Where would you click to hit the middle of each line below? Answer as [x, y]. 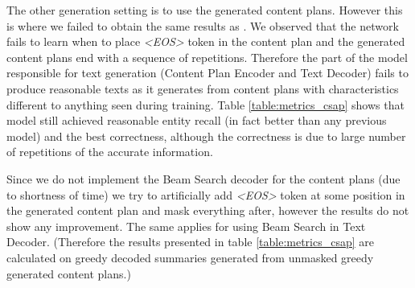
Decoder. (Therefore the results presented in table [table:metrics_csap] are [190, 242]
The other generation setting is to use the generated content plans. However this [205, 10]
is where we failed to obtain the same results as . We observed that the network [203, 25]
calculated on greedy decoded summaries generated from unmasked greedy [190, 257]
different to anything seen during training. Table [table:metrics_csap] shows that [205, 104]
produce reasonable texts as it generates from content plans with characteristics [203, 88]
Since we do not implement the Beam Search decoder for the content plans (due [203, 178]
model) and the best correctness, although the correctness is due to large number [206, 136]
